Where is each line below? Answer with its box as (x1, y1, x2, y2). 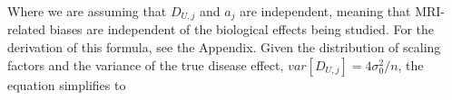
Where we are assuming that (7, 2, 167, 20)
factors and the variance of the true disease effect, (7, 55, 284, 74)
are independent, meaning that (240, 2, 411, 20)
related (7, 20, 46, 39)
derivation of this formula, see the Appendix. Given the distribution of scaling (7, 38, 441, 57)
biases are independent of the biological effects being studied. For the (49, 20, 435, 39)
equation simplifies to (7, 75, 126, 94)
